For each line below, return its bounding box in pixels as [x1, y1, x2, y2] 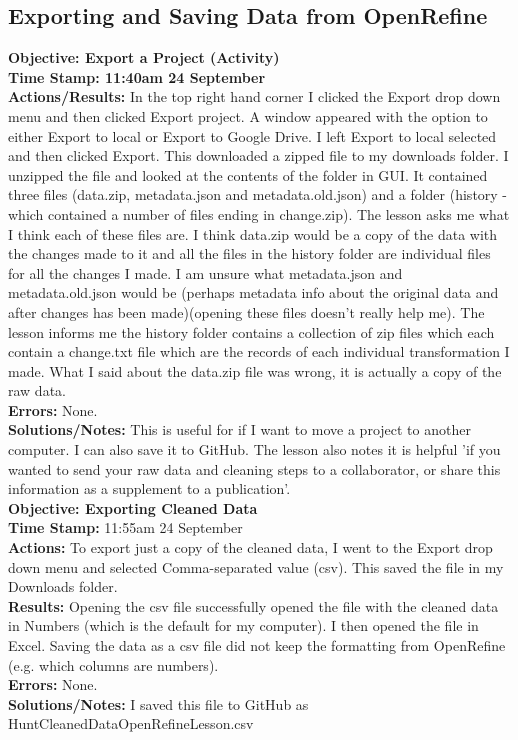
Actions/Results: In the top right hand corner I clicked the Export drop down [8, 86, 501, 107]
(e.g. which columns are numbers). [8, 654, 219, 675]
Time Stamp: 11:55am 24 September [8, 517, 243, 538]
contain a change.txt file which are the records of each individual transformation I [8, 341, 510, 362]
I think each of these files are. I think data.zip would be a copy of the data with [8, 223, 498, 244]
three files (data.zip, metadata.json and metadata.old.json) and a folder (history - [8, 184, 508, 205]
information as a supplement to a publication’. [8, 478, 291, 499]
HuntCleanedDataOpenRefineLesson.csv [8, 713, 254, 734]
